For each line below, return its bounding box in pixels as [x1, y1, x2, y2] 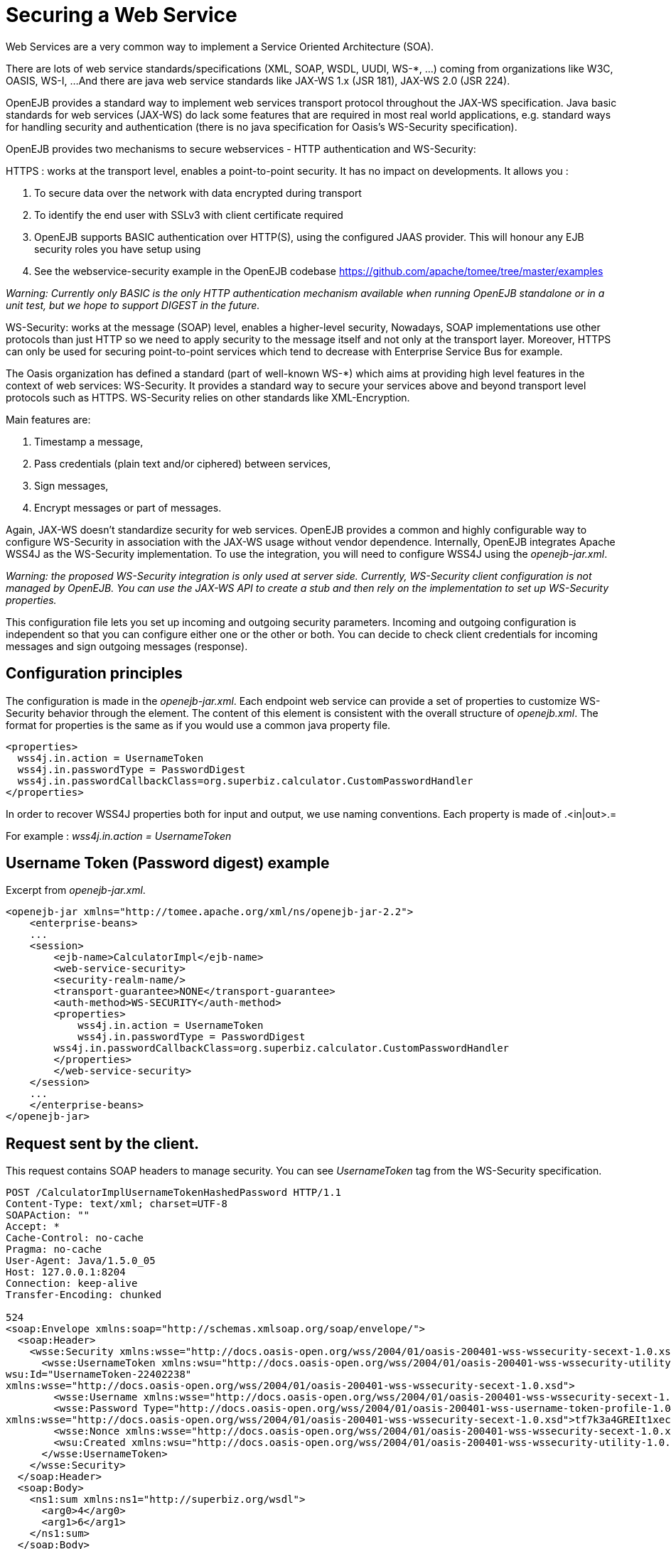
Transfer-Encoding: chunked [6, 1289, 162, 1301]
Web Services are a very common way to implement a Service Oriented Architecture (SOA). [6, 40, 434, 53]
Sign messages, [34, 479, 109, 492]
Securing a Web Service [6, 3, 237, 27]
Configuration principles [6, 664, 183, 683]
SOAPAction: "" [6, 1209, 90, 1221]
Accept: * [6, 1221, 60, 1233]
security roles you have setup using [34, 242, 201, 255]
